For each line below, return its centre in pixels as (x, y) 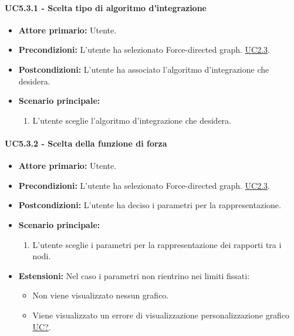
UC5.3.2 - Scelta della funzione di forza (86, 143)
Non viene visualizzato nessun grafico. (101, 295)
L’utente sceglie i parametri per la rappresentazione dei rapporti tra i (157, 244)
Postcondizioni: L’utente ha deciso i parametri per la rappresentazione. (150, 205)
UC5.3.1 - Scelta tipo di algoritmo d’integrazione (106, 7)
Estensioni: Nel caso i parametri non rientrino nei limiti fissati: (134, 275)
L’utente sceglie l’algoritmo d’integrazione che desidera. (132, 120)
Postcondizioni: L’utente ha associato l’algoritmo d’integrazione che (144, 69)
